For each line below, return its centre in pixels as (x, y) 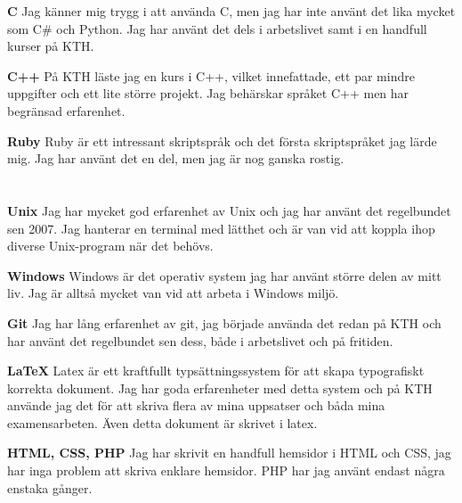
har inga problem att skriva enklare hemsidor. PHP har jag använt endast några (226, 470)
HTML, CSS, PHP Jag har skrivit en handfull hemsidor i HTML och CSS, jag (229, 453)
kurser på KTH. (51, 46)
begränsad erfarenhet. (66, 110)
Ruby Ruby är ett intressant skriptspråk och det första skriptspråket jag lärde (222, 140)
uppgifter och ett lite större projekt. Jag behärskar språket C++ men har (208, 93)
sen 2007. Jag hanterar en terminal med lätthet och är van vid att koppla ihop (221, 228)
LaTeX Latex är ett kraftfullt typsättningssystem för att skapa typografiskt (216, 371)
